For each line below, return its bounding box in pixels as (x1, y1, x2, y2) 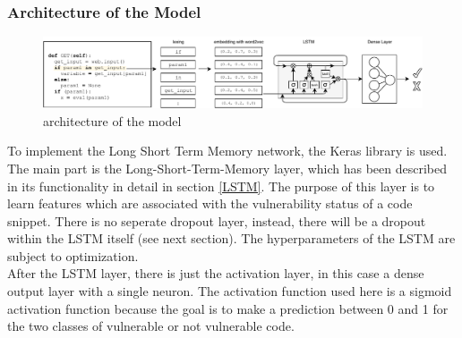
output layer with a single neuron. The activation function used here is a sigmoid (7, 282, 452, 300)
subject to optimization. (7, 246, 139, 265)
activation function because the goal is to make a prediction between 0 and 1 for (7, 299, 449, 317)
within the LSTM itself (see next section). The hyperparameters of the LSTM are (7, 229, 456, 248)
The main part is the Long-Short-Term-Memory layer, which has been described (7, 158, 448, 177)
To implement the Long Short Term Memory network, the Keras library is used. (7, 141, 448, 160)
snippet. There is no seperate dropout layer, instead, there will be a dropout (7, 211, 426, 230)
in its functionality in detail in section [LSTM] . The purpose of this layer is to (7, 176, 435, 195)
